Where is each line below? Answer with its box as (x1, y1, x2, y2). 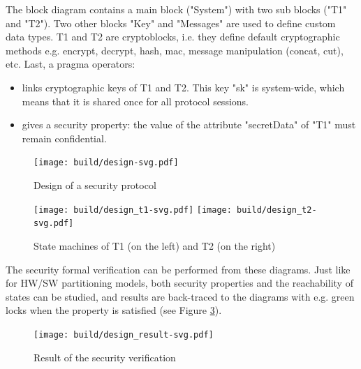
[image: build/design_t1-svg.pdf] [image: (34, 204, 232, 215)
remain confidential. (22, 130, 107, 145)
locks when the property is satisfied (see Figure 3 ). (6, 303, 222, 317)
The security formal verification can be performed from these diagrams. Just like (6, 262, 351, 276)
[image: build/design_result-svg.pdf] (34, 329, 214, 340)
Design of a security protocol (34, 178, 156, 192)
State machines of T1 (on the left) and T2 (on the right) (34, 238, 276, 253)
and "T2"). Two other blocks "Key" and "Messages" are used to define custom (6, 15, 336, 30)
